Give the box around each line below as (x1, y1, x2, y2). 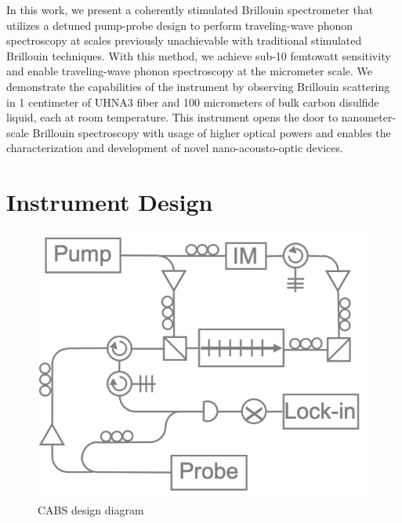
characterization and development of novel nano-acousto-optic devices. (6, 140, 343, 156)
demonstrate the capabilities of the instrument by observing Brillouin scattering (6, 78, 390, 94)
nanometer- (341, 109, 397, 125)
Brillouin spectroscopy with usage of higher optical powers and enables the (32, 124, 391, 140)
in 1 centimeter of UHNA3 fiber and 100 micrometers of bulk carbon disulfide (6, 93, 379, 110)
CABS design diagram (38, 501, 144, 518)
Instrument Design (6, 186, 213, 218)
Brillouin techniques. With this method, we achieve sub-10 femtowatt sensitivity (6, 47, 391, 64)
